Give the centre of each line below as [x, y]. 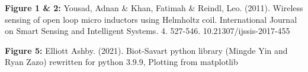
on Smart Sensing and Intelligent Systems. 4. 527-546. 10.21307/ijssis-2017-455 [147, 31]
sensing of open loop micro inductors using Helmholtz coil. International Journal [151, 19]
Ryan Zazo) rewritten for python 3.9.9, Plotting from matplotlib [121, 62]
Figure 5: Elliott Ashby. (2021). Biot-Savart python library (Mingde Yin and [146, 50]
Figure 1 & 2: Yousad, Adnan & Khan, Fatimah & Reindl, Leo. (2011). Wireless [154, 8]
